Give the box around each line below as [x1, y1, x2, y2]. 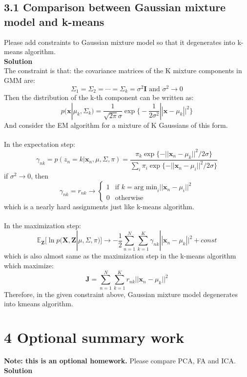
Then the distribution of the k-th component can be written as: [4, 92, 194, 102]
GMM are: [4, 75, 35, 85]
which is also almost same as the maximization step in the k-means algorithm [4, 251, 236, 261]
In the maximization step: [4, 220, 81, 230]
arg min [134, 184, 158, 191]
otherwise [115, 195, 144, 202]
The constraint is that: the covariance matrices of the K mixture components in [4, 65, 242, 76]
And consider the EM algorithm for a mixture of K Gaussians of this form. [4, 119, 228, 130]
